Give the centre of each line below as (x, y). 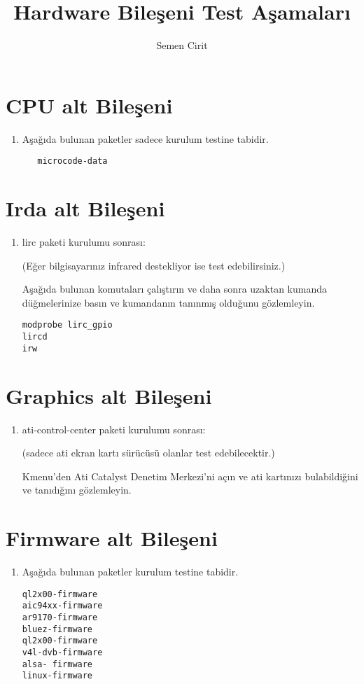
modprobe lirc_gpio (67, 325)
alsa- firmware (57, 664)
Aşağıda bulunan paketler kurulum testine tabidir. (130, 571)
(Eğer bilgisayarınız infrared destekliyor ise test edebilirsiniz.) (154, 265)
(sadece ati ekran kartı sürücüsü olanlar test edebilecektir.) (148, 453)
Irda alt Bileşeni (85, 208)
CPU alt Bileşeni (89, 105)
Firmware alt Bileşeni (112, 538)
